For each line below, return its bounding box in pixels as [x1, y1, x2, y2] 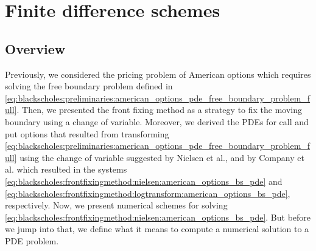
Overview [5, 39, 66, 58]
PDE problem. [5, 234, 59, 247]
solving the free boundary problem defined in [5, 80, 173, 92]
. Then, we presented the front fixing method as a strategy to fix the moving [16, 103, 303, 116]
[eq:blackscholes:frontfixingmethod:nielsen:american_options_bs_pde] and [5, 174, 283, 187]
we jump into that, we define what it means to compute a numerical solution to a [5, 222, 309, 235]
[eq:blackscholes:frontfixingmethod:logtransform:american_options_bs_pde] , [5, 187, 290, 199]
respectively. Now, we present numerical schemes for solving [5, 199, 228, 211]
